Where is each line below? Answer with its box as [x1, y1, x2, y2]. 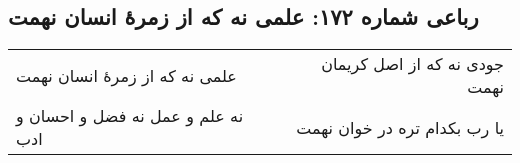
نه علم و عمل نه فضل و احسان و [16, 104, 244, 128]
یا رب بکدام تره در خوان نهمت [296, 115, 504, 139]
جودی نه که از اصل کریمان [321, 52, 504, 76]
